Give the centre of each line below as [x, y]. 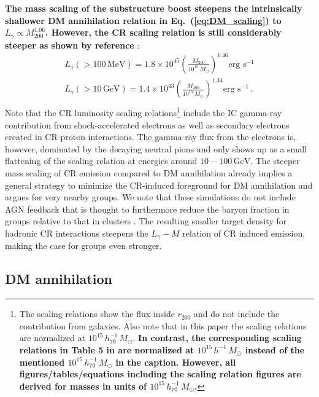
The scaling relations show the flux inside [97, 314]
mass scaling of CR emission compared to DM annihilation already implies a [149, 172]
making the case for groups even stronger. [83, 246]
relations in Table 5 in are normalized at [107, 349]
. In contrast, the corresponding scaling [217, 338]
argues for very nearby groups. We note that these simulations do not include [150, 197]
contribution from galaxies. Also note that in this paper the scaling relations [163, 325]
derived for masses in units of [83, 386]
